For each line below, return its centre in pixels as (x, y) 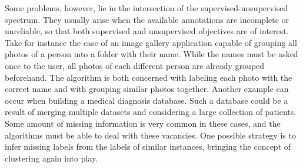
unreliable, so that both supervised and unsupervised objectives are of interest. (147, 31)
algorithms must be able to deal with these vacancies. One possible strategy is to (150, 135)
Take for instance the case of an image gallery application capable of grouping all (151, 42)
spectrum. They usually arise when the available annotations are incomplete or (147, 19)
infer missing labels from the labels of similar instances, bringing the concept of (148, 146)
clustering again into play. (51, 158)
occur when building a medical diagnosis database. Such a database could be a (146, 100)
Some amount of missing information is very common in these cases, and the (143, 123)
